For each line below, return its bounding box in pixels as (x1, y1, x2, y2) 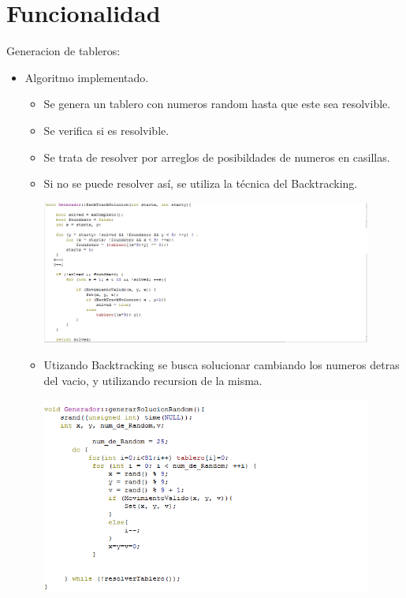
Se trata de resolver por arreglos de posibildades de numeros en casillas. (43, 148, 390, 165)
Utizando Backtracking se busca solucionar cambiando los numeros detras (43, 356, 400, 372)
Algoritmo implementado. (24, 69, 149, 85)
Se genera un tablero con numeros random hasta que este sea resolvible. (43, 95, 391, 112)
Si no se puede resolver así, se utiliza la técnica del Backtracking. (43, 175, 358, 192)
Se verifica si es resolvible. (43, 121, 169, 138)
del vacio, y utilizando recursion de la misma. (43, 372, 263, 388)
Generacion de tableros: (6, 43, 121, 59)
